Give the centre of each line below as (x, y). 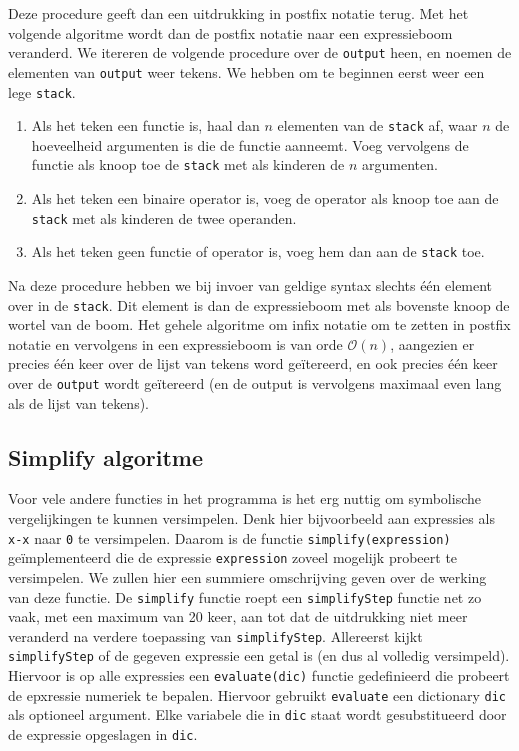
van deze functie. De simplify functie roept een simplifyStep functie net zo (245, 596)
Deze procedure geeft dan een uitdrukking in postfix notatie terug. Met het (238, 13)
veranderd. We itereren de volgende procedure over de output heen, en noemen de (260, 52)
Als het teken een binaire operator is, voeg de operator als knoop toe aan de (265, 198)
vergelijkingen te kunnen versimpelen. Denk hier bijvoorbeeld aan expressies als (251, 518)
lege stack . (42, 91)
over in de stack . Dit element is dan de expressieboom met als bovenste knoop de (259, 304)
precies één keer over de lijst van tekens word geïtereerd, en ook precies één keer (253, 363)
